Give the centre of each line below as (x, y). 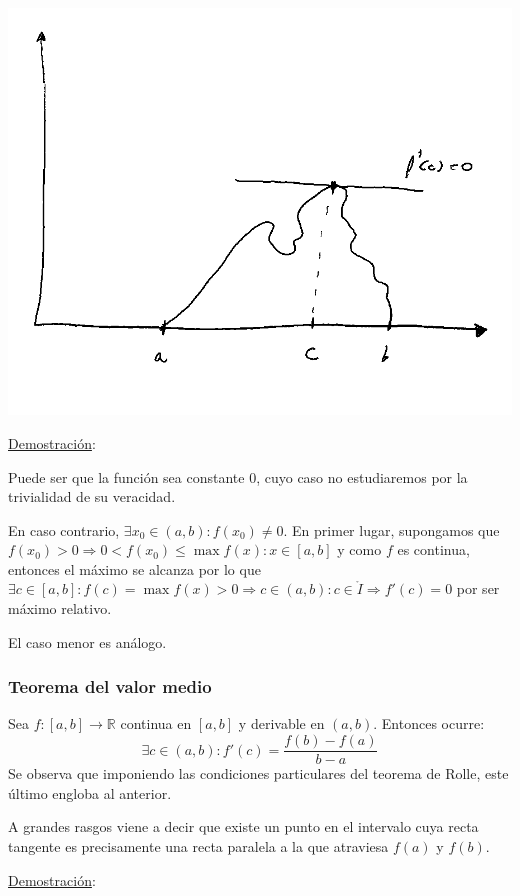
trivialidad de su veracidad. (92, 496)
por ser (478, 588)
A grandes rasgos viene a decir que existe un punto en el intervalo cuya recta (243, 826)
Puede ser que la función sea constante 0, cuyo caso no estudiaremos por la (238, 476)
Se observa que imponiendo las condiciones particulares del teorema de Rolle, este (258, 773)
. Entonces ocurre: (429, 723)
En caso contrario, (64, 529)
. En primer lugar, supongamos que (391, 529)
